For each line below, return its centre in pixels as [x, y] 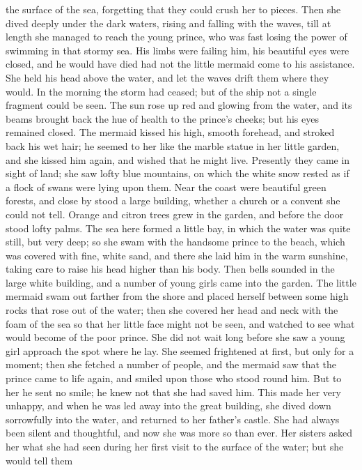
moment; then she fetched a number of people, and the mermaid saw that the [171, 364]
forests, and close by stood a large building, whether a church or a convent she [173, 200]
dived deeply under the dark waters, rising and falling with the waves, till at [168, 23]
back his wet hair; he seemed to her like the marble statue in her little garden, [173, 145]
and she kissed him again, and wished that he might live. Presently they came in [178, 159]
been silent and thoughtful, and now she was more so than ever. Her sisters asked [179, 433]
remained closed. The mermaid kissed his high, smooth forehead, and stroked [170, 132]
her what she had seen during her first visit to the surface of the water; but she [175, 446]
